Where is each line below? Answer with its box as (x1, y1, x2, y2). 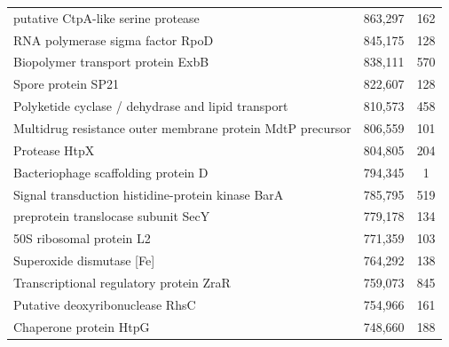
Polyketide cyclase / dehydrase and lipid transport (13, 97, 288, 115)
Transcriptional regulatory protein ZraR (13, 272, 231, 291)
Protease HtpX (13, 140, 95, 159)
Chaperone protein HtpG (13, 317, 150, 335)
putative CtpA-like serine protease (13, 8, 200, 27)
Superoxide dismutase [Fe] (13, 251, 155, 270)
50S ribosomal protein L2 (13, 229, 151, 248)
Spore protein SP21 (13, 75, 119, 93)
